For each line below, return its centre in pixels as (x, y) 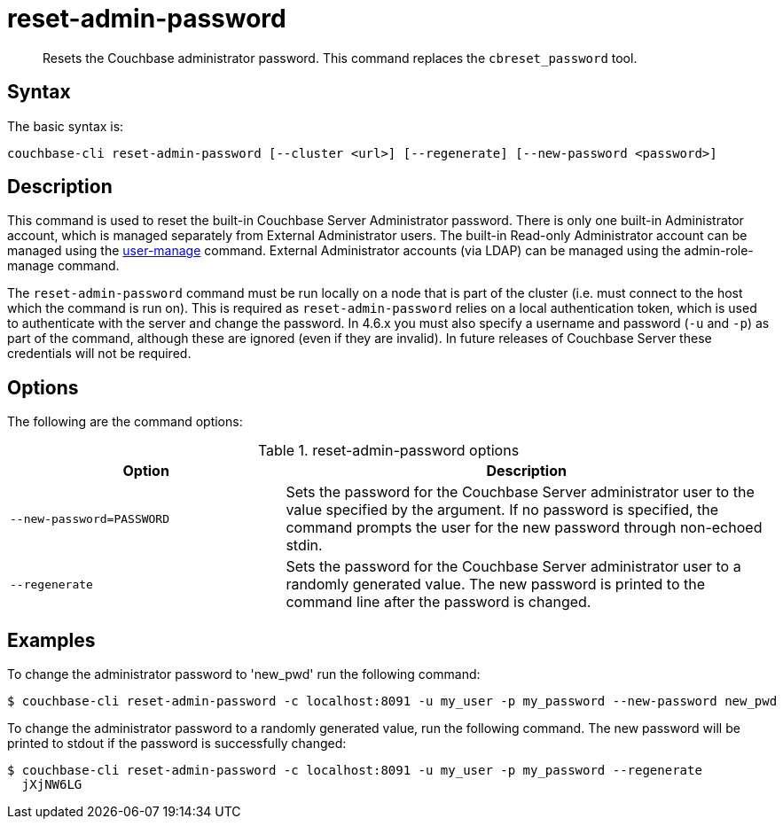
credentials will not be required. (99, 354)
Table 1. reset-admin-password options (388, 451)
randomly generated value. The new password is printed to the (496, 584)
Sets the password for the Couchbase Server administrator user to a (513, 567)
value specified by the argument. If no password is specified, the (502, 510)
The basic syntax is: (66, 126)
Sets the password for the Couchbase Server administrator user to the (520, 492)
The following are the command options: (125, 422)
